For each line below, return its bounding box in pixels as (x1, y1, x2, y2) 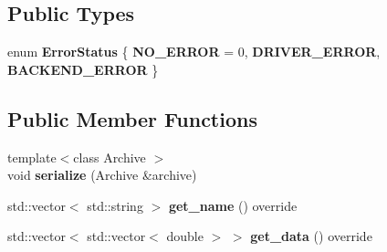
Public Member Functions (7, 104, 257, 132)
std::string (87, 195, 143, 215)
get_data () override (250, 226, 372, 246)
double (166, 226, 204, 246)
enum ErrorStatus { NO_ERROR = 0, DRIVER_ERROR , (7, 42, 381, 61)
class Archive (73, 147, 146, 166)
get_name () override (168, 195, 298, 215)
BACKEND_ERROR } (7, 59, 159, 79)
